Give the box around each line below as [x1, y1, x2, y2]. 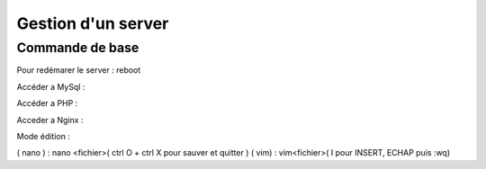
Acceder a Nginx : [16, 114, 84, 125]
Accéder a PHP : [16, 98, 78, 109]
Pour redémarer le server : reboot [16, 65, 141, 76]
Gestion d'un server [16, 13, 169, 33]
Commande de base [16, 40, 139, 56]
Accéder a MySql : [16, 81, 85, 92]
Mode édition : [16, 130, 71, 141]
